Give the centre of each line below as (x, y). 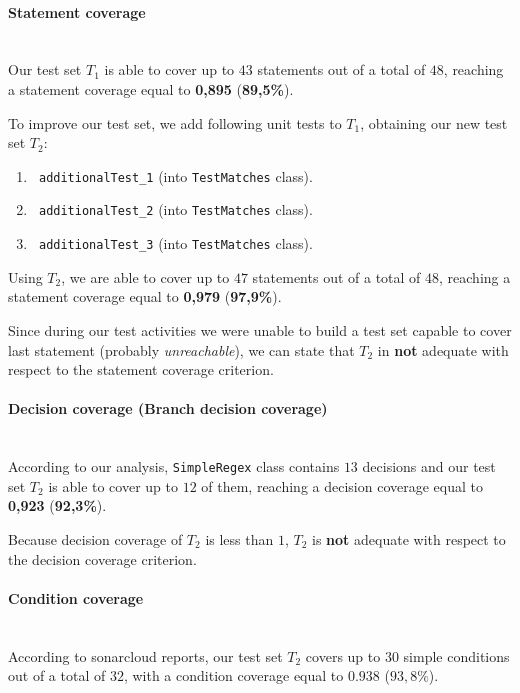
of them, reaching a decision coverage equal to (342, 485)
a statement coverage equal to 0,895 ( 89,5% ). (151, 88)
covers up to (343, 655)
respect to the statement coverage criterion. (141, 369)
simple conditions (456, 655)
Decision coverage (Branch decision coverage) (168, 408)
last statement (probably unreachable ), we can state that (181, 349)
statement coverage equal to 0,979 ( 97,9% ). (145, 296)
